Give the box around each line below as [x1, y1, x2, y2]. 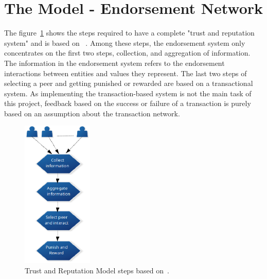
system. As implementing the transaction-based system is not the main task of [4, 88, 252, 98]
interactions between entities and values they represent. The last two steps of [4, 67, 247, 78]
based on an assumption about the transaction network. [4, 108, 180, 118]
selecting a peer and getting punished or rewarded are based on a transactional [4, 78, 253, 89]
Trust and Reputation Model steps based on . [25, 265, 169, 275]
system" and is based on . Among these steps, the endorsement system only [4, 37, 245, 48]
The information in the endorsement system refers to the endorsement [4, 57, 225, 68]
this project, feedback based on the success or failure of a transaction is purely [4, 98, 251, 109]
